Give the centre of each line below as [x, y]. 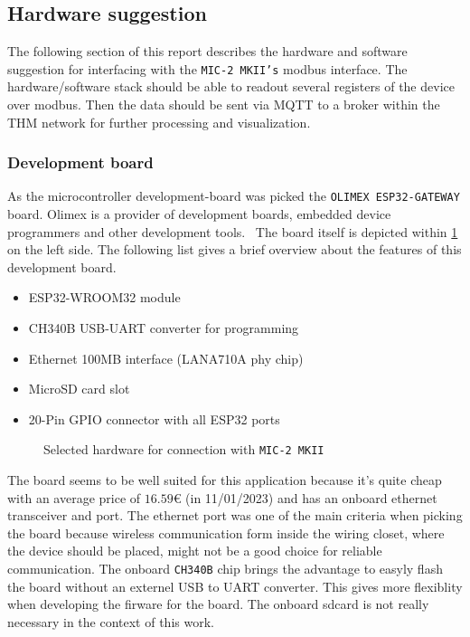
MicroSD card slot [79, 389]
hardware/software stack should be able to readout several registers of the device [231, 86]
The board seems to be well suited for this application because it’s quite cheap [225, 480]
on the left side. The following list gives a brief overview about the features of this [235, 249]
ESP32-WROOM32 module [104, 297]
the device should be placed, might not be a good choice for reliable [195, 551]
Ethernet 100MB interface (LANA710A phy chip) [166, 358]
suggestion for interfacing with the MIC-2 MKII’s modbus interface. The [207, 68]
